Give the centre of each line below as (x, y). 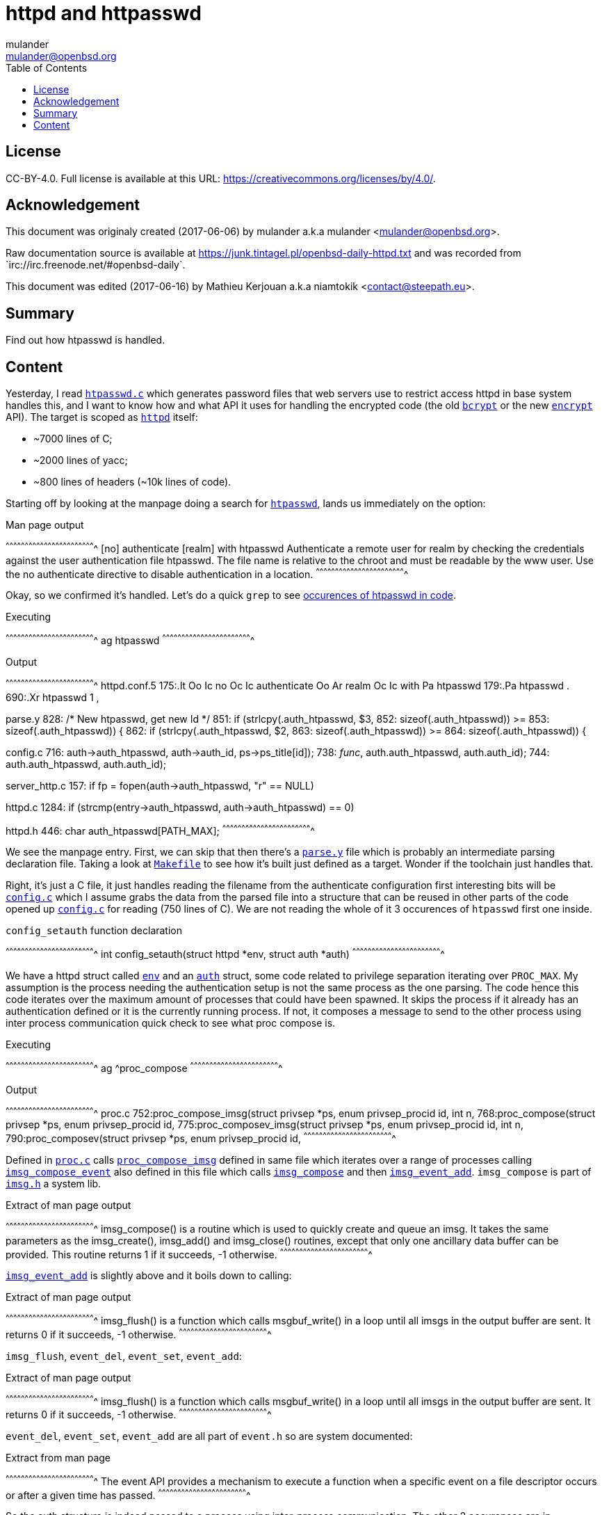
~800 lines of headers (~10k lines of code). (132, 482)
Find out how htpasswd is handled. (86, 340)
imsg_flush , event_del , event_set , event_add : (124, 1356)
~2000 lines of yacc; (81, 460)
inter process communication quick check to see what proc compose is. (171, 1023)
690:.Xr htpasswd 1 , (52, 697)
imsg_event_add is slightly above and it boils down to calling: (149, 1276)
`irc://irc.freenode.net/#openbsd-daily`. (96, 265)
